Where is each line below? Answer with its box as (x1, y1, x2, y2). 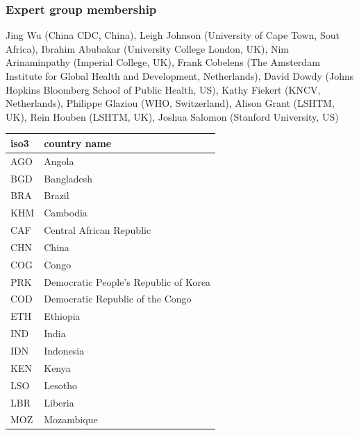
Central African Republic (44, 223, 151, 237)
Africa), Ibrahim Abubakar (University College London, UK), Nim (6, 41, 290, 56)
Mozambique (44, 412, 98, 427)
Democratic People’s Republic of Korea (44, 274, 211, 289)
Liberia (44, 395, 74, 409)
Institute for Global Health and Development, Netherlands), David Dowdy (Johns (6, 69, 354, 83)
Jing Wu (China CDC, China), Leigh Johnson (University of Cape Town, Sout (6, 28, 340, 42)
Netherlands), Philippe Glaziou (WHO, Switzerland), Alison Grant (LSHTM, (6, 96, 335, 110)
